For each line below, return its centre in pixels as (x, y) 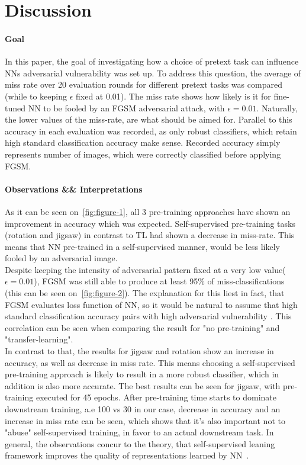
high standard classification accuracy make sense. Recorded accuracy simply (143, 142)
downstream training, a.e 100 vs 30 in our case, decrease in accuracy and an (143, 409)
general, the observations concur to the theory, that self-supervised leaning (140, 443)
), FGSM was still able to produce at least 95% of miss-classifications (159, 281)
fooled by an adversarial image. (61, 258)
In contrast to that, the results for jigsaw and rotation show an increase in (139, 351)
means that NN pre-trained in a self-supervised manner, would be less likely (142, 246)
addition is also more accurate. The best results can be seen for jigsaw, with (143, 385)
